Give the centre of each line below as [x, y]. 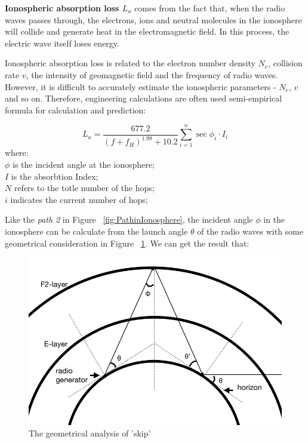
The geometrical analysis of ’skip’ [90, 433]
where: [17, 153]
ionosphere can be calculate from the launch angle [96, 231]
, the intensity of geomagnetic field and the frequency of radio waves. [152, 74]
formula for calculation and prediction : [76, 110]
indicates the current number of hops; [79, 199]
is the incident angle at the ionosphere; [84, 164]
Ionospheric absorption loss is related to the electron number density [130, 63]
